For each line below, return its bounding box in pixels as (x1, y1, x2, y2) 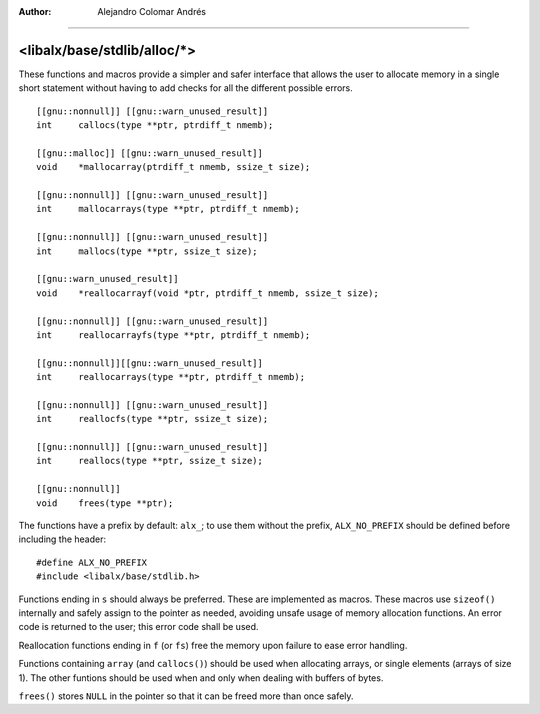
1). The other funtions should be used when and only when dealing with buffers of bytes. (18, 671, 384, 684)
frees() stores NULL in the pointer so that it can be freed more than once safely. (18, 690, 354, 702)
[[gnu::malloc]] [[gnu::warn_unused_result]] (36, 147, 264, 159)
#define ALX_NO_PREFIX (36, 556, 148, 568)
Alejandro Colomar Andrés (97, 6, 207, 17)
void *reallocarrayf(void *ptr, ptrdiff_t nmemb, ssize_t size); (36, 287, 379, 299)
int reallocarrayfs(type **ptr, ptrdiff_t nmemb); (36, 329, 311, 340)
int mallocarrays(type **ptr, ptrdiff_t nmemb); (36, 203, 300, 215)
